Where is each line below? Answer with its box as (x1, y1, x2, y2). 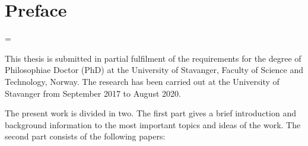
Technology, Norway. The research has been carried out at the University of (5, 75, 280, 87)
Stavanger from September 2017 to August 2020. (5, 87, 181, 99)
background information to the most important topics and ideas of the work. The (5, 118, 301, 131)
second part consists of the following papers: (5, 130, 166, 142)
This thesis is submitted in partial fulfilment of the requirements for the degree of (5, 52, 301, 64)
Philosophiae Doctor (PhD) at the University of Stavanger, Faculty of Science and (5, 64, 303, 76)
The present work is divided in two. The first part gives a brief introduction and (5, 107, 296, 119)
